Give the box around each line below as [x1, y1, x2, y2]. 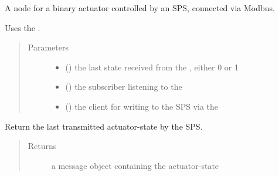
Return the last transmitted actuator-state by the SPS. [5, 120, 203, 132]
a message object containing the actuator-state [51, 159, 219, 171]
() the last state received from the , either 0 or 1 [65, 60, 239, 73]
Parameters [28, 41, 69, 53]
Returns [28, 140, 57, 152]
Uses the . [5, 21, 40, 33]
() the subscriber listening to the [65, 80, 182, 93]
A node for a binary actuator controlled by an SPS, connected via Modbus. [5, 2, 275, 13]
